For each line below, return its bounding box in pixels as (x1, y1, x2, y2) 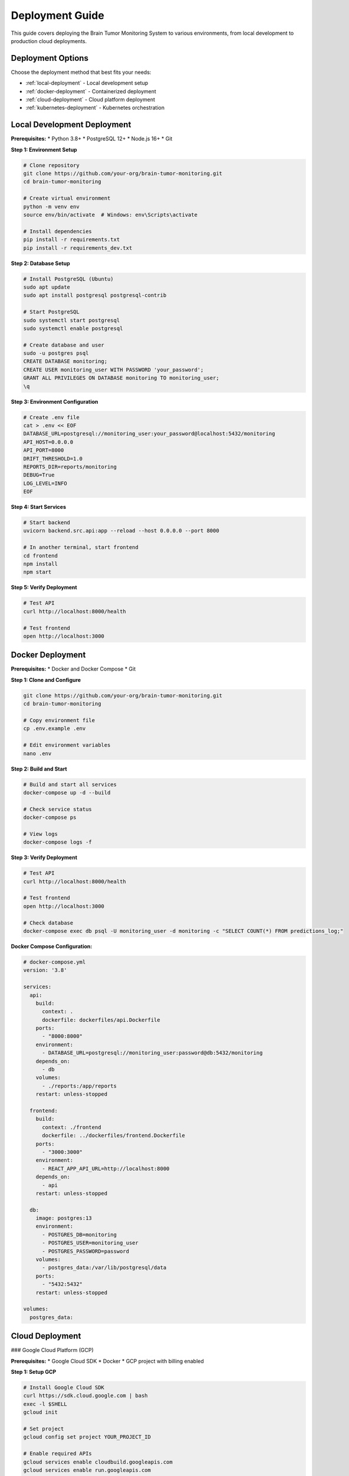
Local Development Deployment (11, 120, 131, 130)
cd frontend (23, 552, 58, 559)
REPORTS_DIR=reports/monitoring (23, 463, 117, 470)
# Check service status (23, 806, 93, 812)
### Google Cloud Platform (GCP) (11, 1347, 94, 1354)
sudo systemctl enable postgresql (23, 325, 123, 332)
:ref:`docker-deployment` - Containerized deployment (25, 87, 156, 94)
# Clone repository (23, 162, 80, 168)
